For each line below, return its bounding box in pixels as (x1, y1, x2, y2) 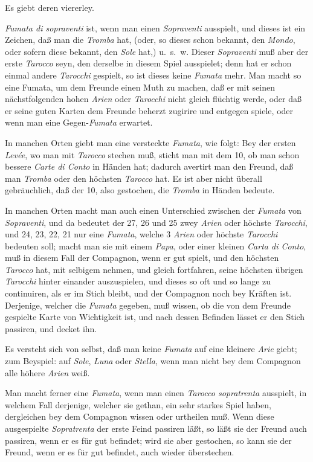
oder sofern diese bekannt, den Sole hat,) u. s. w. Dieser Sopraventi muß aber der (5, 45, 309, 57)
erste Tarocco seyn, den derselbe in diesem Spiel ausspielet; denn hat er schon (5, 57, 292, 69)
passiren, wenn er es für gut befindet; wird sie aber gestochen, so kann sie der (5, 434, 292, 446)
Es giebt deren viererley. (5, 1, 94, 13)
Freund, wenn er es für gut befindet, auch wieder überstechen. (5, 446, 234, 458)
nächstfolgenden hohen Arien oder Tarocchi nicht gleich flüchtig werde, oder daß (5, 92, 302, 105)
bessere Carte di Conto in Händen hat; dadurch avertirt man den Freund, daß (5, 160, 294, 173)
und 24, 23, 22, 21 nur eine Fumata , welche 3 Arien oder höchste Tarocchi (5, 228, 278, 240)
